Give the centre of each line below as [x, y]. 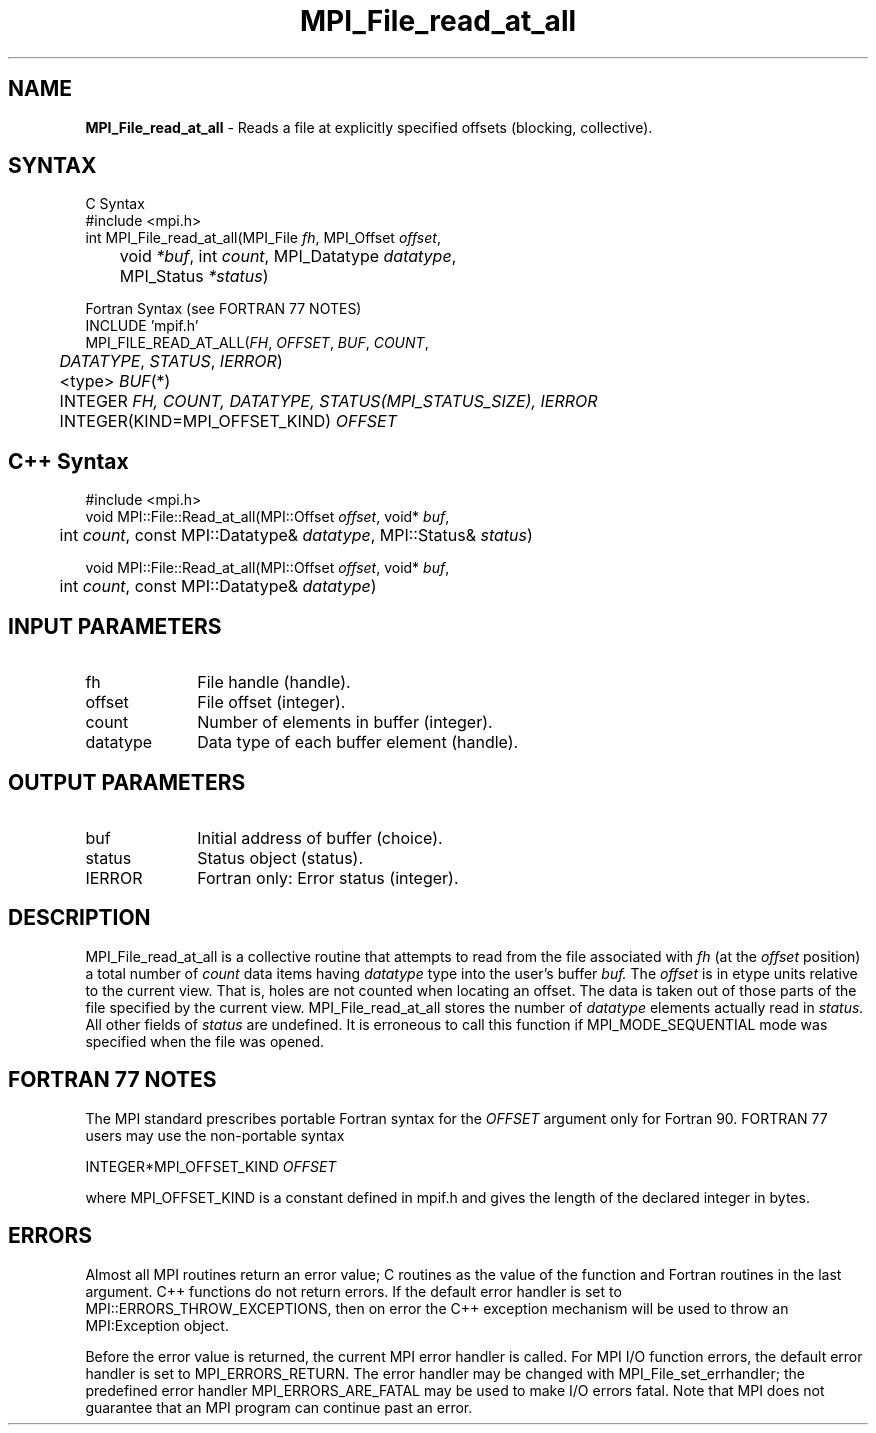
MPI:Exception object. [157, 1325]
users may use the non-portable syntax [215, 1135]
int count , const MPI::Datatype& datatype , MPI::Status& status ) [296, 535]
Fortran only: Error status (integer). [328, 877]
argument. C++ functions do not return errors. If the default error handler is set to [353, 1291]
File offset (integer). [271, 702]
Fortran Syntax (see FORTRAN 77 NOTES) [223, 309]
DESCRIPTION [79, 918]
